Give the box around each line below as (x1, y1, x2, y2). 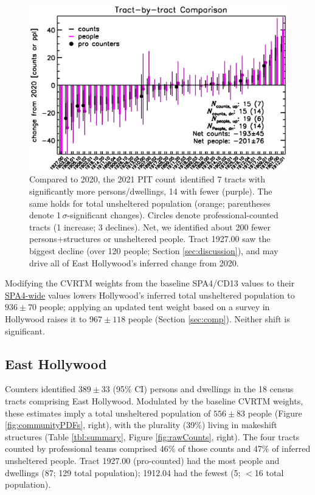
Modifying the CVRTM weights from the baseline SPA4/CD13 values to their (5, 277, 295, 289)
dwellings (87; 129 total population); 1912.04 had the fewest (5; (5, 466, 241, 479)
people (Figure (247, 406, 302, 419)
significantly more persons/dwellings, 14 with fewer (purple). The (29, 185, 272, 198)
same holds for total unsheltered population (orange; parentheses (29, 196, 271, 209)
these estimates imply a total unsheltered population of (5, 406, 211, 419)
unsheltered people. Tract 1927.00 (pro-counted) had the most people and (5, 454, 280, 466)
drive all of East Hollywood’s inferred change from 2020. (29, 256, 239, 269)
